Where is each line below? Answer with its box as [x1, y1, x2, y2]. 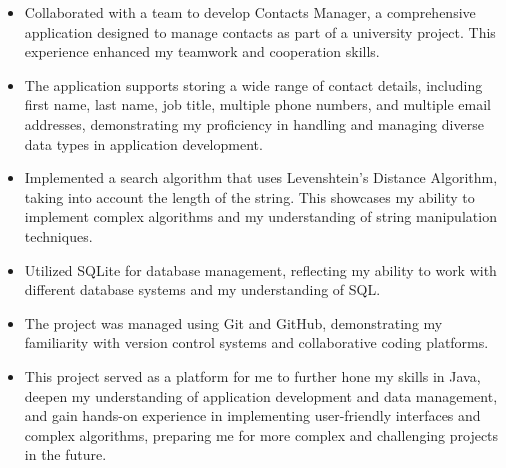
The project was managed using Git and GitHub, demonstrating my [24, 312, 443, 333]
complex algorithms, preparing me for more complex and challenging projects [24, 424, 499, 445]
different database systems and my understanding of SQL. [24, 279, 381, 300]
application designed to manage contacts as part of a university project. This [24, 21, 496, 42]
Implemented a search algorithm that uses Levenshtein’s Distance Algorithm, [24, 167, 498, 188]
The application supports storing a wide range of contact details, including [24, 74, 483, 95]
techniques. [24, 225, 93, 246]
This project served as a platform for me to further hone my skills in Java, [24, 365, 481, 386]
